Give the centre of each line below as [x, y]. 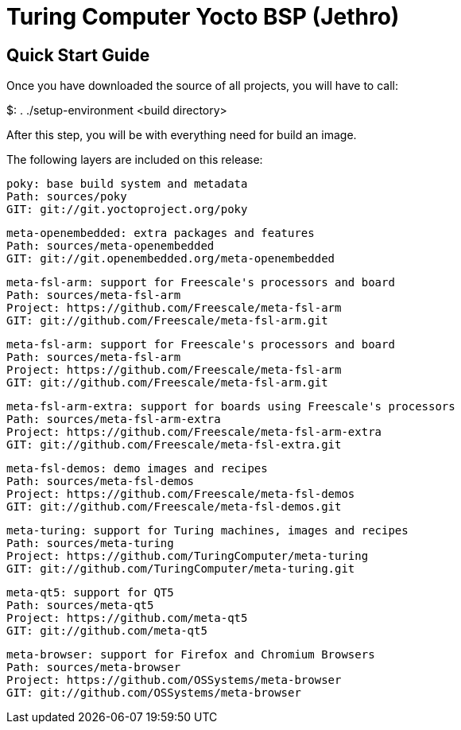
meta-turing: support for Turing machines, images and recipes [207, 531]
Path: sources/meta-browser [94, 668]
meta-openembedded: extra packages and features [161, 233]
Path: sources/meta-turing [90, 544]
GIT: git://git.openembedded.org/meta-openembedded [171, 259]
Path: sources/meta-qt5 [80, 606]
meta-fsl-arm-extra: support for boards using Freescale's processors [231, 407]
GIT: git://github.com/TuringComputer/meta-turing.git [181, 569]
